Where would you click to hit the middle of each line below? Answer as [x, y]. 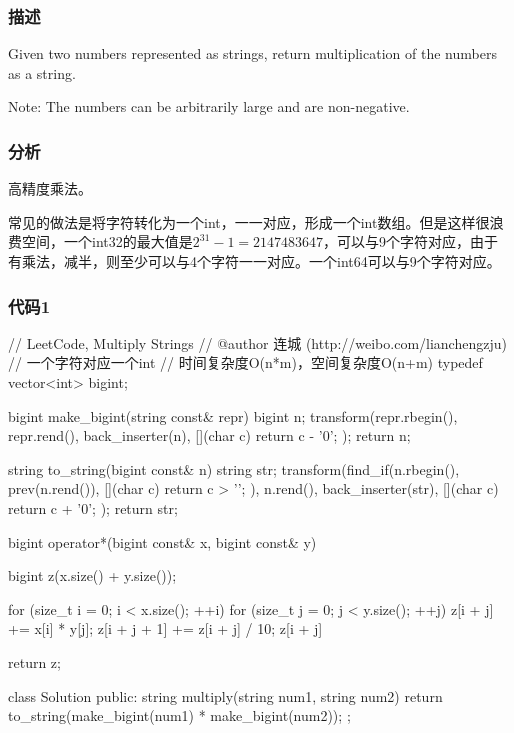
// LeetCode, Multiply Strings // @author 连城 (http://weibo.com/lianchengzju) [257, 342]
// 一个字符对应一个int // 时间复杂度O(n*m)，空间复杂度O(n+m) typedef [245, 362]
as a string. [42, 72]
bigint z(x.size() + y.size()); [92, 575]
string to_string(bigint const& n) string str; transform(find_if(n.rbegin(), [234, 468]
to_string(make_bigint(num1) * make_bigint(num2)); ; [179, 715]
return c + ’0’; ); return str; [93, 507]
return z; [34, 661]
